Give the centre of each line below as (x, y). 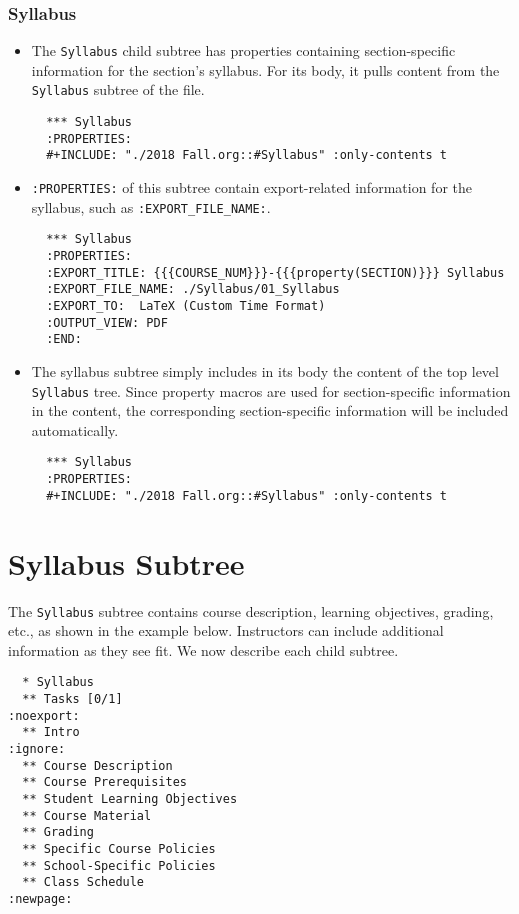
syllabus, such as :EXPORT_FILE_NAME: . (151, 206)
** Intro (51, 732)
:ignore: (37, 749)
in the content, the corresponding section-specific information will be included (270, 410)
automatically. (75, 429)
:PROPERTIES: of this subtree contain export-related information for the (251, 187)
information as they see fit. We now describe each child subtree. (203, 649)
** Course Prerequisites (104, 782)
